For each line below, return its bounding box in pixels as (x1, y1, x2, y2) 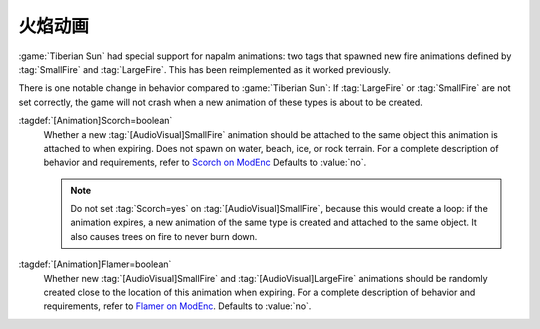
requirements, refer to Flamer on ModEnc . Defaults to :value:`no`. (43, 300, 312, 312)
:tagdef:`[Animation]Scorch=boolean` (18, 115, 173, 127)
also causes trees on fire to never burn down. (70, 230, 258, 242)
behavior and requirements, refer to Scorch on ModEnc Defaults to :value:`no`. (43, 156, 367, 169)
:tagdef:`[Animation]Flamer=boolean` (18, 258, 172, 270)
